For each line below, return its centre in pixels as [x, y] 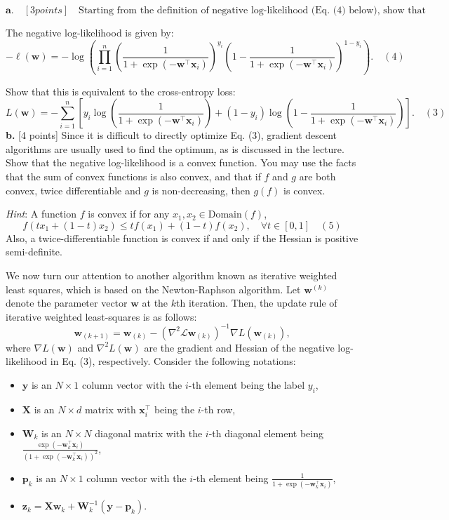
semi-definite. [34, 252]
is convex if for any [129, 214]
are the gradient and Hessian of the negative [239, 347]
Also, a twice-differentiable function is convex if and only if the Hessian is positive [182, 238]
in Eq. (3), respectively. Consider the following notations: [173, 361]
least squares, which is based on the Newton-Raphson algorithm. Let [153, 289]
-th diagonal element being [266, 433]
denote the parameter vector [67, 303]
